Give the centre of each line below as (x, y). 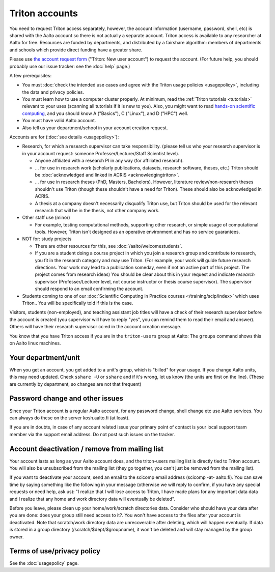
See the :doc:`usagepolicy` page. (44, 563)
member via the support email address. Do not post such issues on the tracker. (92, 434)
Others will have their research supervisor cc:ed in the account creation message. (95, 327)
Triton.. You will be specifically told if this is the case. (78, 303)
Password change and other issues (66, 399)
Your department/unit (45, 357)
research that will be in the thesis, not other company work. (97, 210)
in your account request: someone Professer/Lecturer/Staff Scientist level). (101, 153)
